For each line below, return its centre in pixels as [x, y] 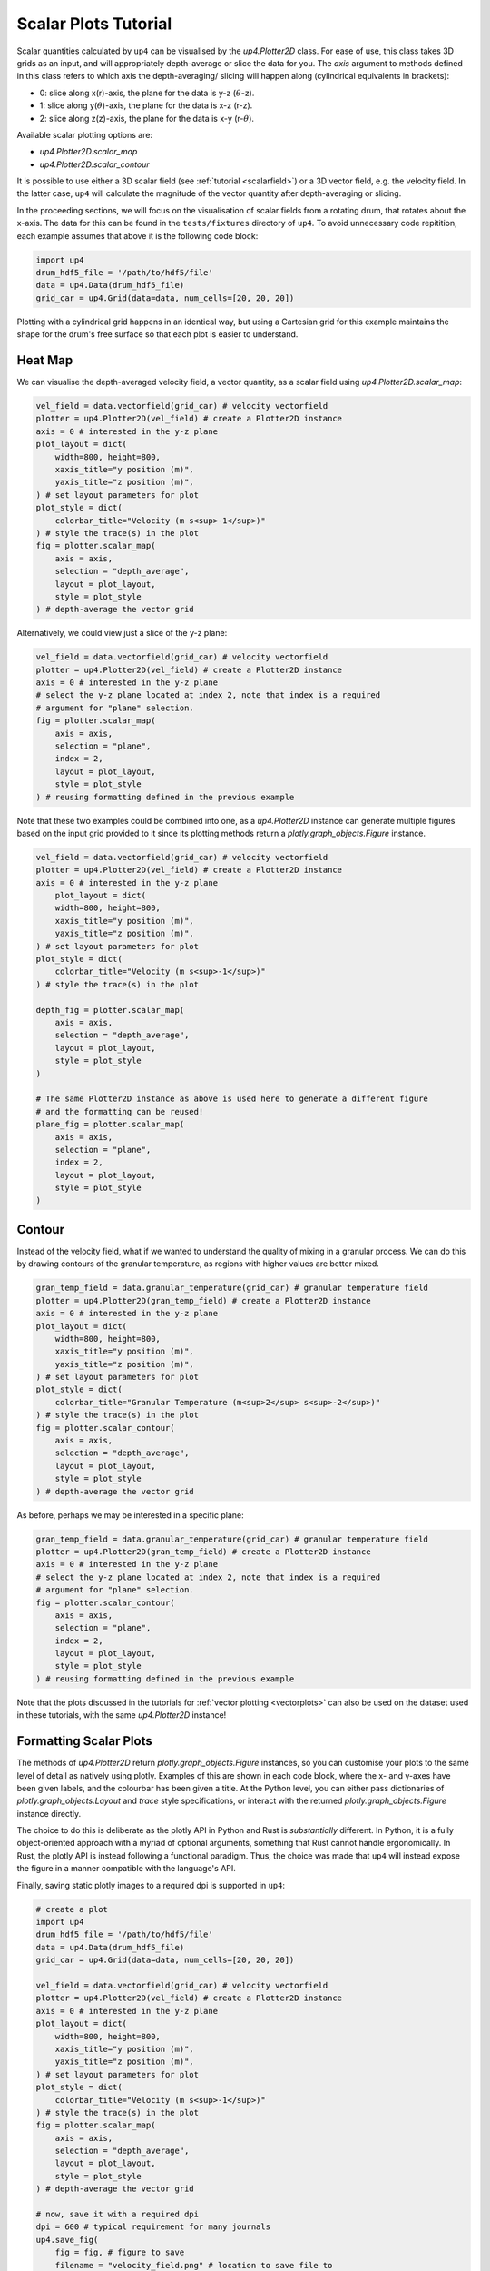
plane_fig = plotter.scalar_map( [110, 1125]
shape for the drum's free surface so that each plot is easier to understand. [157, 334]
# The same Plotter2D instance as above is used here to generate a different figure [232, 1099]
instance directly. [49, 1813]
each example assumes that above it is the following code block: [137, 235]
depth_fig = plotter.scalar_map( [110, 1010]
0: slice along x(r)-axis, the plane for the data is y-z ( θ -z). [147, 93]
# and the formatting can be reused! [120, 1111]
